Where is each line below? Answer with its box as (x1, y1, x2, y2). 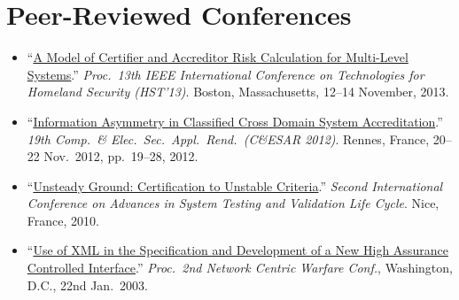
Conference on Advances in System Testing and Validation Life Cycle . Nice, (27, 194, 440, 212)
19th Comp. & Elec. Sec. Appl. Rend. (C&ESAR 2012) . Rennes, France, (27, 129, 430, 148)
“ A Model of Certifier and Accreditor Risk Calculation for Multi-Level (27, 48, 408, 66)
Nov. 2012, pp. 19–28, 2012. (43, 147, 198, 165)
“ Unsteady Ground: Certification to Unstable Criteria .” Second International (27, 176, 443, 195)
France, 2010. (27, 211, 99, 229)
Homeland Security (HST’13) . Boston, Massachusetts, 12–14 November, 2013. (27, 82, 449, 101)
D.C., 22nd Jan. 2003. (27, 275, 148, 294)
